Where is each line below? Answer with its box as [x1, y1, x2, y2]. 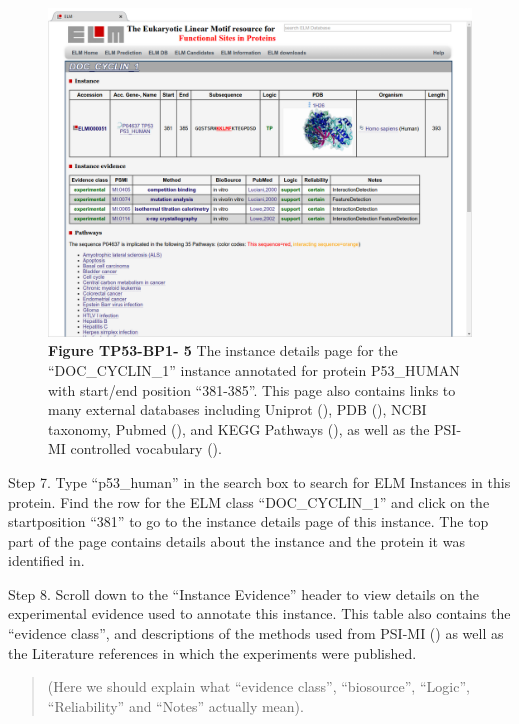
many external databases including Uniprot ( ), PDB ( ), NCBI [48, 399, 427, 420]
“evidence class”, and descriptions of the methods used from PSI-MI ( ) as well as [8, 623, 504, 644]
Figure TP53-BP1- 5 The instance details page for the [48, 340, 398, 361]
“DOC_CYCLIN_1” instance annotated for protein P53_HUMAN [48, 359, 460, 380]
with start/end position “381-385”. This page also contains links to [48, 379, 456, 400]
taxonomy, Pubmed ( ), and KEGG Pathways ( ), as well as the [48, 418, 430, 439]
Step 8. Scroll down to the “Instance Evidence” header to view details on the [8, 583, 479, 604]
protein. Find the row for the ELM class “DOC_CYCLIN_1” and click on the [8, 491, 490, 512]
